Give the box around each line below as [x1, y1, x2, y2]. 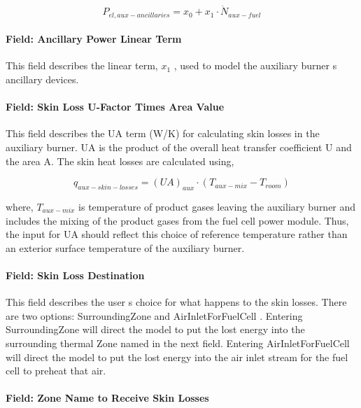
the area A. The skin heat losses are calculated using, [6, 153, 234, 168]
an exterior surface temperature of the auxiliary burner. [6, 240, 245, 255]
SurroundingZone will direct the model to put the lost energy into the [6, 322, 305, 337]
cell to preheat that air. [6, 363, 106, 378]
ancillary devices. [6, 72, 79, 87]
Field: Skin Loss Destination [6, 268, 145, 282]
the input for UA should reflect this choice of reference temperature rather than [6, 227, 348, 241]
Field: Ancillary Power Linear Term [6, 31, 182, 46]
